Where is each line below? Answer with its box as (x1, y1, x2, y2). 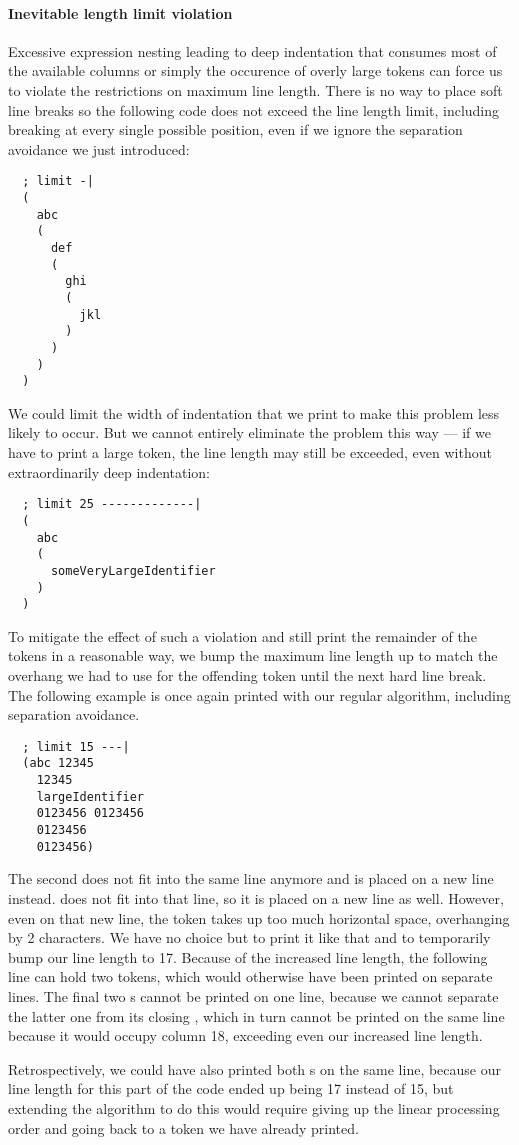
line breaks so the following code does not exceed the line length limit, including (8, 99, 500, 120)
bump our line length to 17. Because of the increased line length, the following (8, 946, 488, 967)
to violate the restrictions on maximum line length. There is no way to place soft (8, 79, 503, 100)
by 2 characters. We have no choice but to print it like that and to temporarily (8, 927, 491, 948)
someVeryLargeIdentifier (50, 563, 216, 578)
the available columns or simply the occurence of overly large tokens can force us (8, 60, 503, 81)
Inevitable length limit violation (8, 2, 233, 23)
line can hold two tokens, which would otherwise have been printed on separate (8, 966, 493, 987)
